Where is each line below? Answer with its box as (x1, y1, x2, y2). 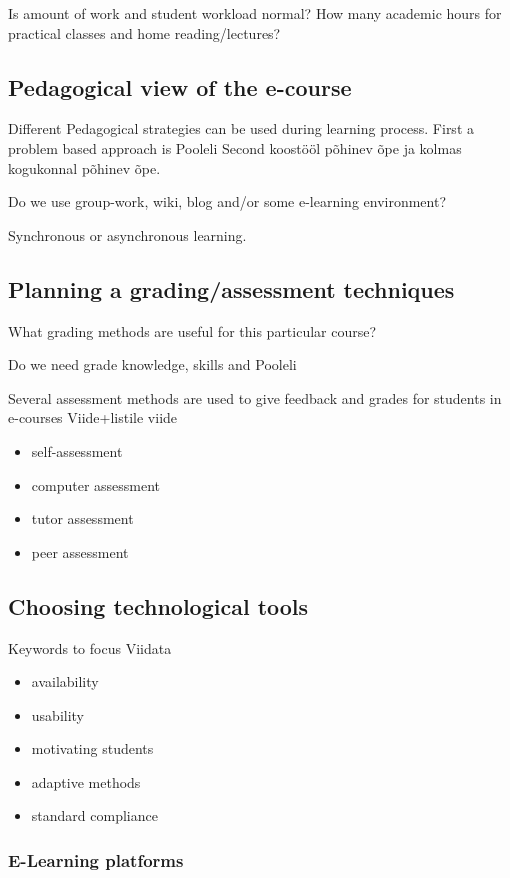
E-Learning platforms (8, 848, 184, 872)
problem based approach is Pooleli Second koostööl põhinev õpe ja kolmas (8, 137, 462, 158)
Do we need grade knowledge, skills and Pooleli (8, 354, 297, 375)
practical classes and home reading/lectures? (8, 22, 281, 43)
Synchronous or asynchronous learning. (8, 224, 247, 245)
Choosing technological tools (8, 590, 309, 621)
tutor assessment (31, 508, 134, 529)
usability (31, 704, 85, 725)
